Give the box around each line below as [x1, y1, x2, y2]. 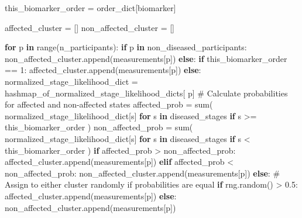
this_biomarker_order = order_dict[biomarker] [5, 2, 176, 13]
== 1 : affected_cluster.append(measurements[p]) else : [5, 64, 201, 76]
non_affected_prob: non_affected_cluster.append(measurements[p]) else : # [5, 167, 280, 179]
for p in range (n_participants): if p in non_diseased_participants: [5, 41, 247, 53]
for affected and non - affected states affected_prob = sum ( [5, 98, 213, 110]
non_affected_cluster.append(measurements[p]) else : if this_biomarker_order [5, 52, 287, 64]
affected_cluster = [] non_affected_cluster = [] [5, 21, 174, 33]
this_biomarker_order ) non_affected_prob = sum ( [5, 121, 193, 133]
